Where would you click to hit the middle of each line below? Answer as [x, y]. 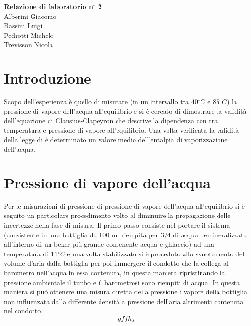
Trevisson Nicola [28, 45]
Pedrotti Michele [29, 35]
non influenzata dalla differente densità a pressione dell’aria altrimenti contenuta [124, 301]
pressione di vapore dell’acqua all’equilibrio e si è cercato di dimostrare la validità [125, 111]
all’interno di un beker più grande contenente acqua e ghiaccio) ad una [109, 244]
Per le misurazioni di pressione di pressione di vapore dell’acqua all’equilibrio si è [124, 206]
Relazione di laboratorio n [49, 6]
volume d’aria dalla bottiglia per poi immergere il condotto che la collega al [116, 263]
